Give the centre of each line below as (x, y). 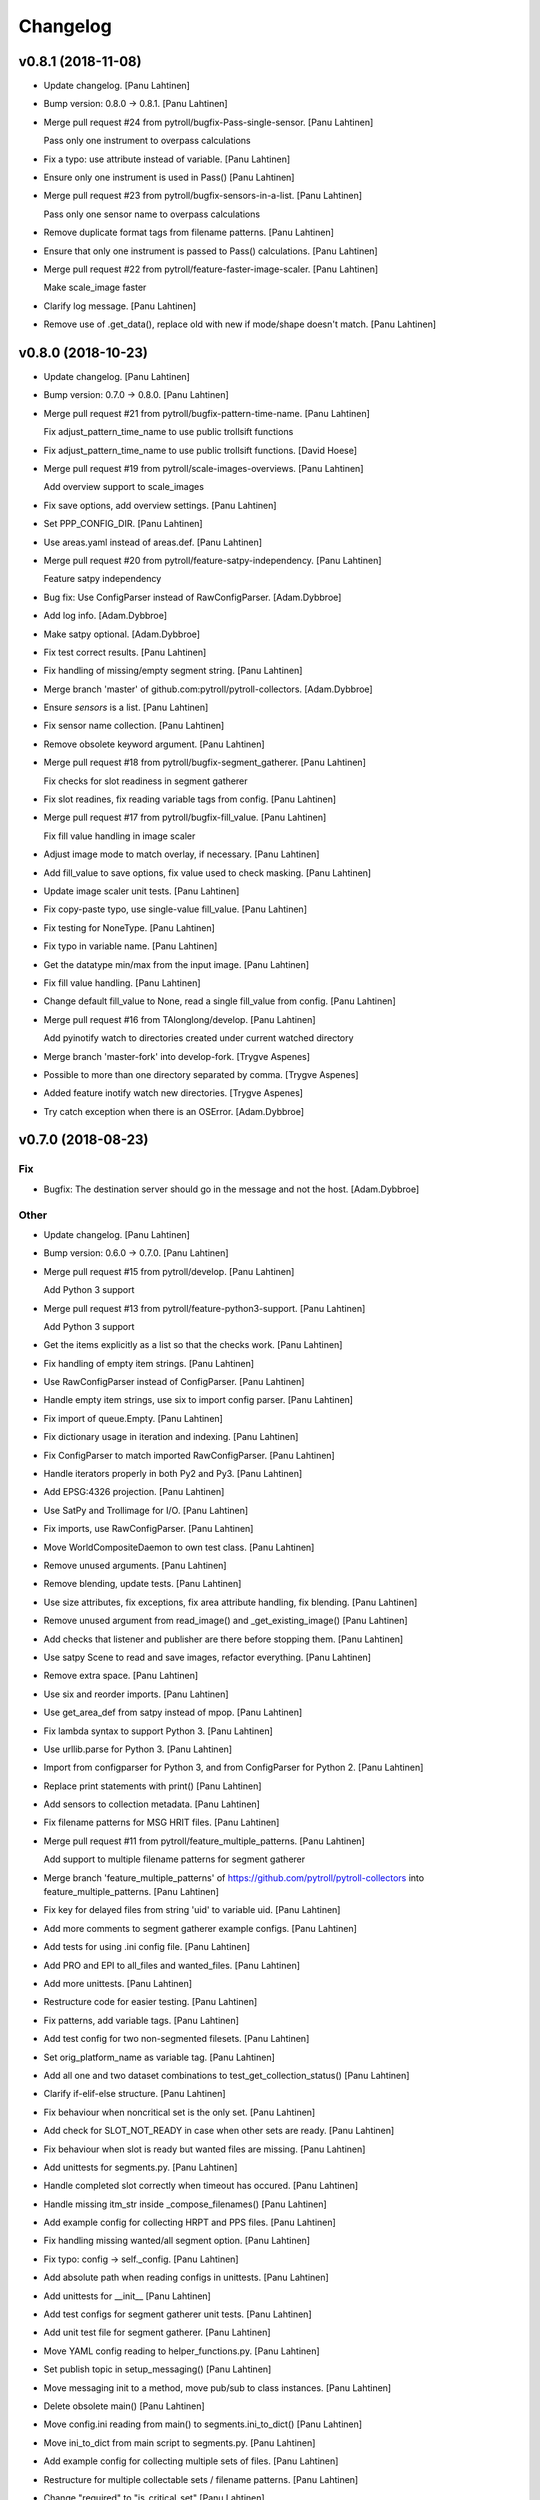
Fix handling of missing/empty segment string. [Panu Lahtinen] (173, 671)
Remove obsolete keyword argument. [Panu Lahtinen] (154, 744)
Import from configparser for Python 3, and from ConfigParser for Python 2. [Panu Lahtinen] (233, 1767)
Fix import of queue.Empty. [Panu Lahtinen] (133, 1418)
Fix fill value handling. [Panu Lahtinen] (122, 982)
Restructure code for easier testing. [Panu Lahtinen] (150, 2002)
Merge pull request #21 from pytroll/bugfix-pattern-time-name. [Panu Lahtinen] (206, 413)
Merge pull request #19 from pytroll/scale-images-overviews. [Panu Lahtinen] (203, 468)
